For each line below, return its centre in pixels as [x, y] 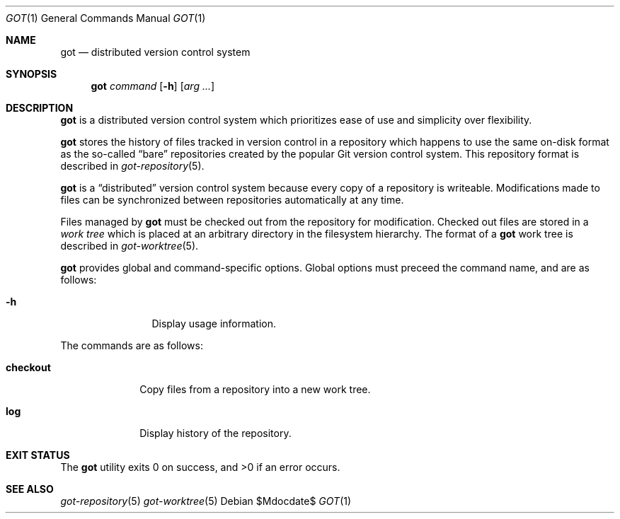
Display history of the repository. [216, 433]
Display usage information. [214, 323]
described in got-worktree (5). [130, 246]
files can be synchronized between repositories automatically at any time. [232, 200]
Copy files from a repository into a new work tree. [255, 389]
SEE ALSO [30, 489]
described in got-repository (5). [132, 166]
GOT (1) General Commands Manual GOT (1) [106, 18]
